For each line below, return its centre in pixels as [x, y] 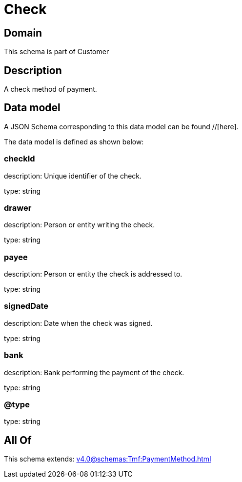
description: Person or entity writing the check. [80, 225]
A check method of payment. [50, 89]
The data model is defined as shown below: [74, 141]
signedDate [26, 306]
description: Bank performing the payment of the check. [94, 372]
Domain [23, 33]
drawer [18, 208]
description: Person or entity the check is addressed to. [93, 274]
